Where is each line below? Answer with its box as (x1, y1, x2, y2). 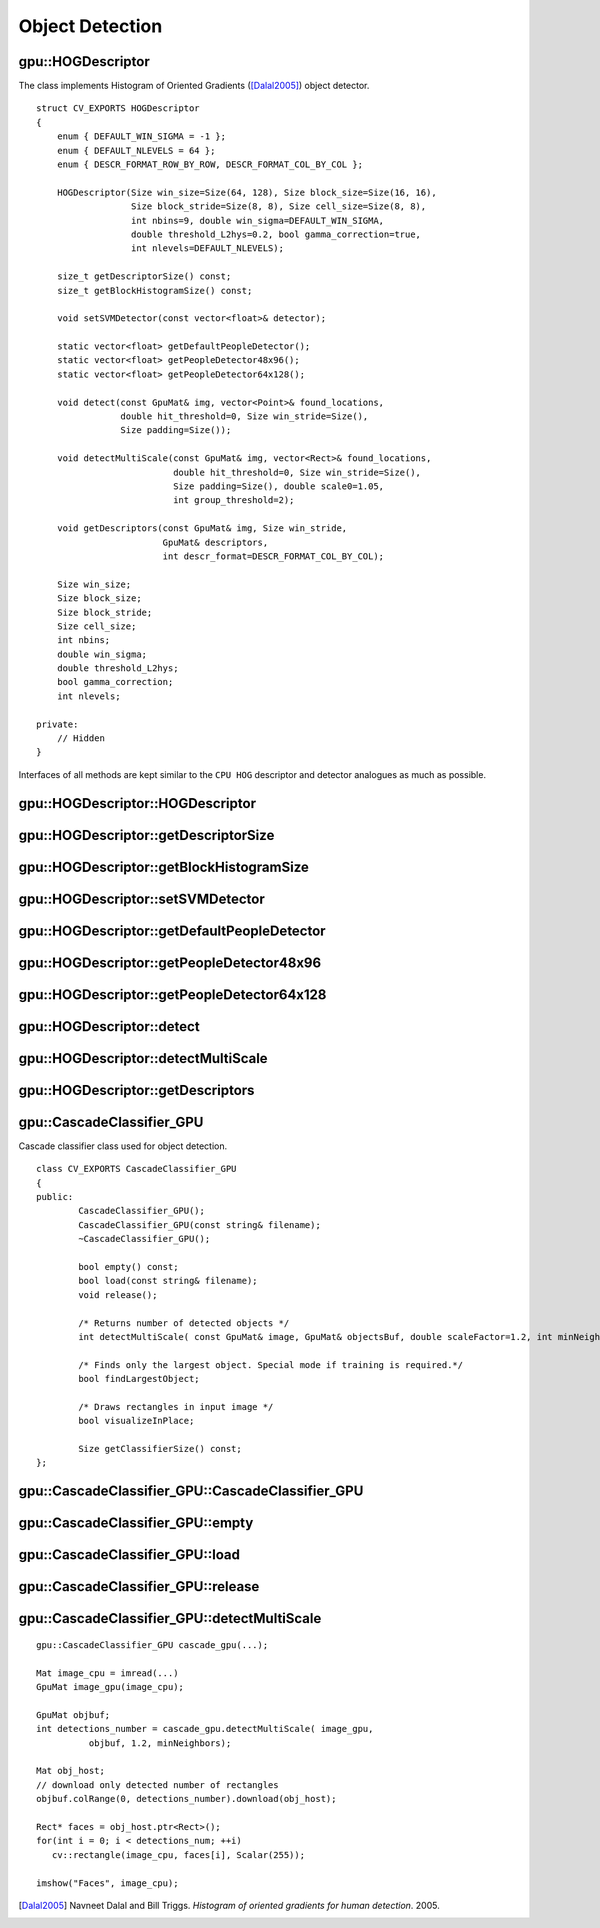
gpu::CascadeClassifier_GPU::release (18, 1578, 260, 1595)
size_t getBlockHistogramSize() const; (56, 285, 253, 296)
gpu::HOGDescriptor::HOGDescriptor (18, 795, 257, 812)
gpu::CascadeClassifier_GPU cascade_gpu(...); (36, 1639, 269, 1650)
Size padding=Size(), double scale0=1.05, (173, 481, 385, 492)
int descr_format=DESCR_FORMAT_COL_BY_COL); (162, 550, 385, 562)
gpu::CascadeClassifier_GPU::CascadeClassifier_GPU (18, 1483, 364, 1500)
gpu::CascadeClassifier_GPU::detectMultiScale (18, 1610, 322, 1627)
